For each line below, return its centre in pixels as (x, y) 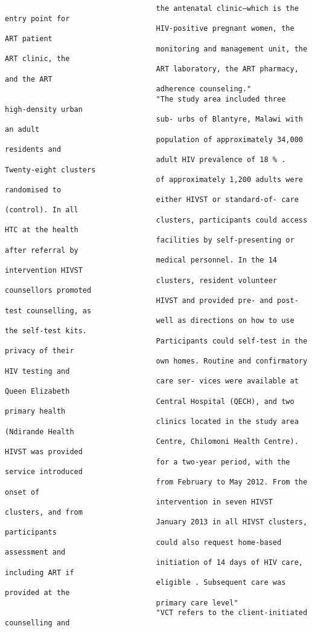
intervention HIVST (44, 271)
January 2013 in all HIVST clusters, (232, 522)
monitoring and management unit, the (232, 49)
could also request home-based (219, 542)
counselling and (37, 623)
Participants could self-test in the (232, 341)
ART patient (29, 38)
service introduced (44, 472)
